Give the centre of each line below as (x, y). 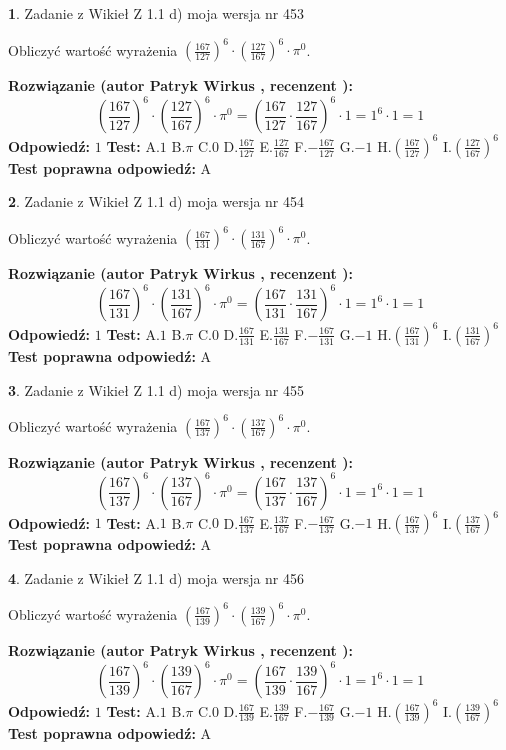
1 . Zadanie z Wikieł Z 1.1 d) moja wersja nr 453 (156, 13)
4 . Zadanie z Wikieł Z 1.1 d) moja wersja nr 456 (156, 577)
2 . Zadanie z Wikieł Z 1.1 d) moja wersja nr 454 (156, 201)
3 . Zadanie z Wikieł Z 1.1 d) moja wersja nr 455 (156, 389)
